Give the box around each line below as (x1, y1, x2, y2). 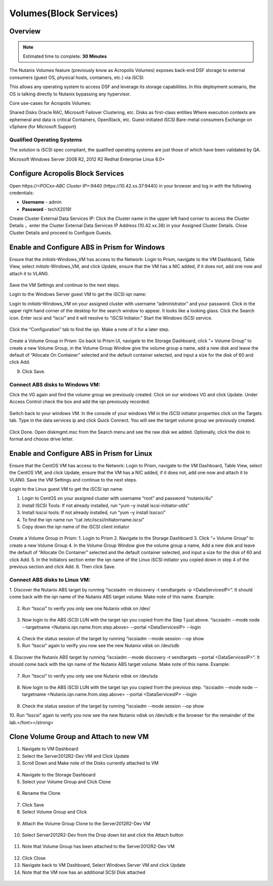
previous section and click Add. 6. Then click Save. (9, 563, 116, 570)
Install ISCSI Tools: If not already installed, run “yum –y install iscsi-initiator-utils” (22, 502, 190, 508)
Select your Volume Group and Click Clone (22, 779, 111, 785)
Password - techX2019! (22, 206, 72, 212)
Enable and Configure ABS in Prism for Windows (9, 243, 165, 251)
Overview (9, 27, 41, 35)
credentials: (9, 190, 34, 196)
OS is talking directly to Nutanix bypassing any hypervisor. (9, 91, 131, 97)
